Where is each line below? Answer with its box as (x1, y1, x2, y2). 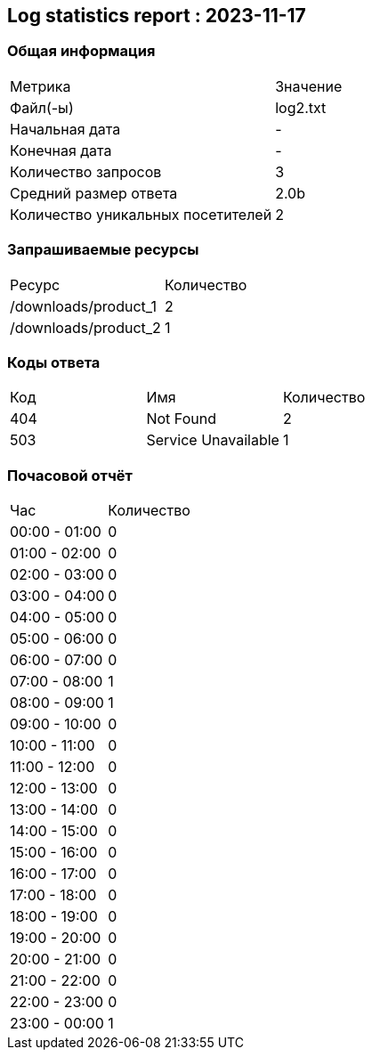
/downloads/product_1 (10, 297, 157, 315)
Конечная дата (10, 141, 112, 159)
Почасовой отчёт (7, 466, 133, 484)
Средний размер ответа (10, 183, 178, 202)
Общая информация (7, 42, 156, 61)
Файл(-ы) (10, 98, 74, 117)
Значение (275, 77, 343, 95)
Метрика (10, 77, 71, 95)
